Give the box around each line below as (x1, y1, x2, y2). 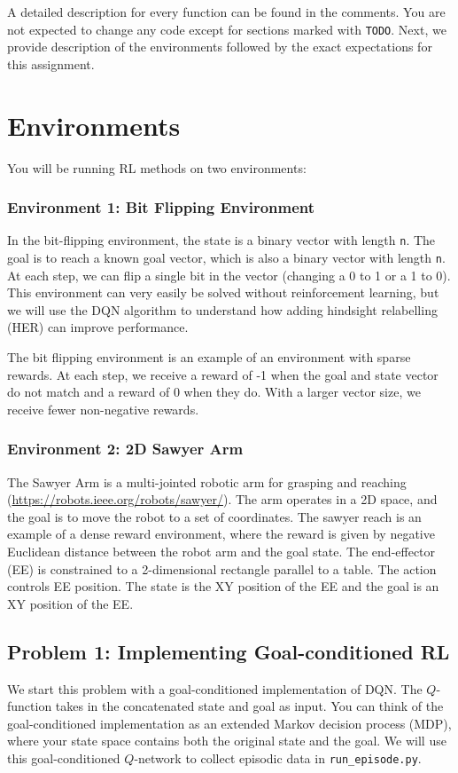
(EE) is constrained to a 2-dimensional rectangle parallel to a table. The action (7, 559, 437, 578)
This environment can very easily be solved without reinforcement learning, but (7, 283, 439, 302)
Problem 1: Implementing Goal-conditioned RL (7, 637, 450, 665)
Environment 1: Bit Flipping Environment (7, 196, 315, 218)
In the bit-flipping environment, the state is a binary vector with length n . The (7, 231, 436, 249)
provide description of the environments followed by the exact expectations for (7, 37, 432, 56)
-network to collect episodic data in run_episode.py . (134, 748, 422, 767)
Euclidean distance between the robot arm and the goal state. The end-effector (7, 542, 436, 561)
